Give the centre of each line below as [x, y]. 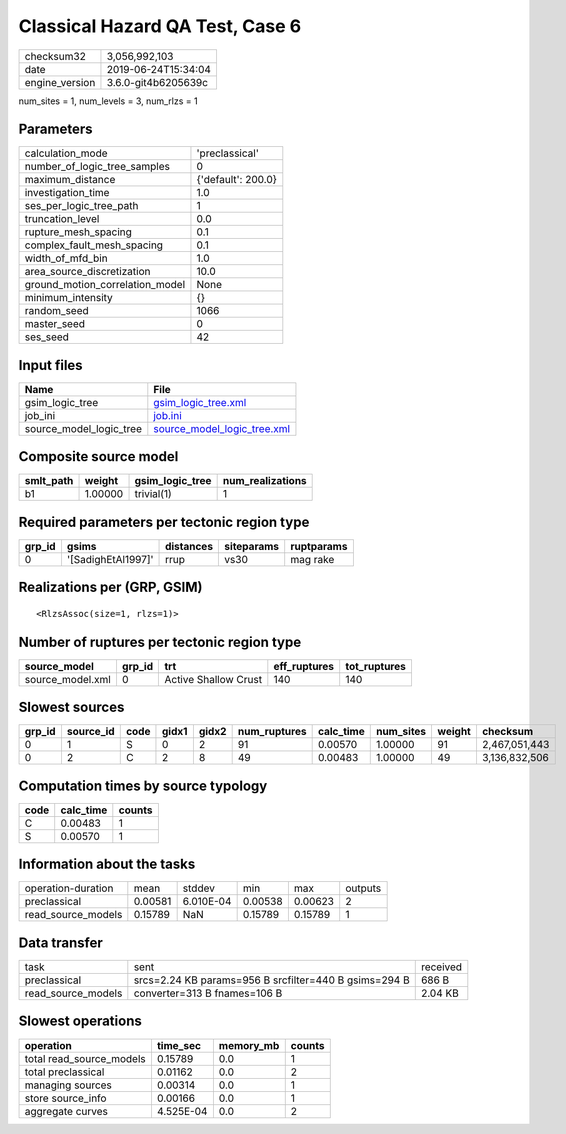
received [441, 967]
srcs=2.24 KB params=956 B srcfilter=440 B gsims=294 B [271, 980]
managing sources [68, 1085]
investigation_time [67, 193]
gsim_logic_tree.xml [200, 402]
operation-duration [69, 888]
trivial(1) [153, 494]
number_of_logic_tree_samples [97, 167]
